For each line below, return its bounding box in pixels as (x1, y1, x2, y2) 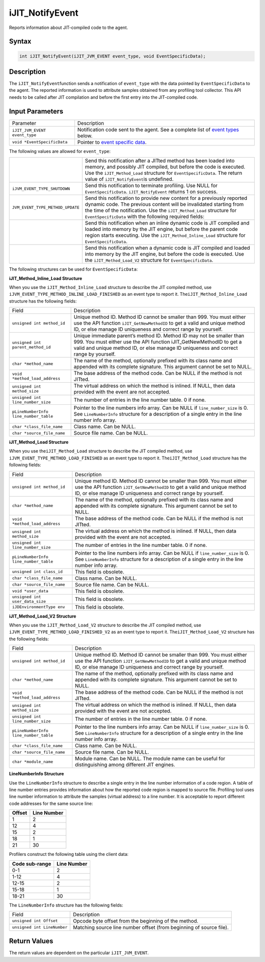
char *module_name (12, 759, 53, 764)
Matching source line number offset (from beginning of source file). (73, 924, 229, 931)
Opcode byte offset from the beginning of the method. (73, 917, 199, 924)
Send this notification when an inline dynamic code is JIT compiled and (85, 220, 250, 226)
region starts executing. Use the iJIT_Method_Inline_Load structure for (85, 232, 246, 239)
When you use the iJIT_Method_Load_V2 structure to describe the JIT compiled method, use (9, 622, 201, 628)
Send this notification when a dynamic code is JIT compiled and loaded (85, 245, 250, 252)
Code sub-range (12, 860, 52, 867)
